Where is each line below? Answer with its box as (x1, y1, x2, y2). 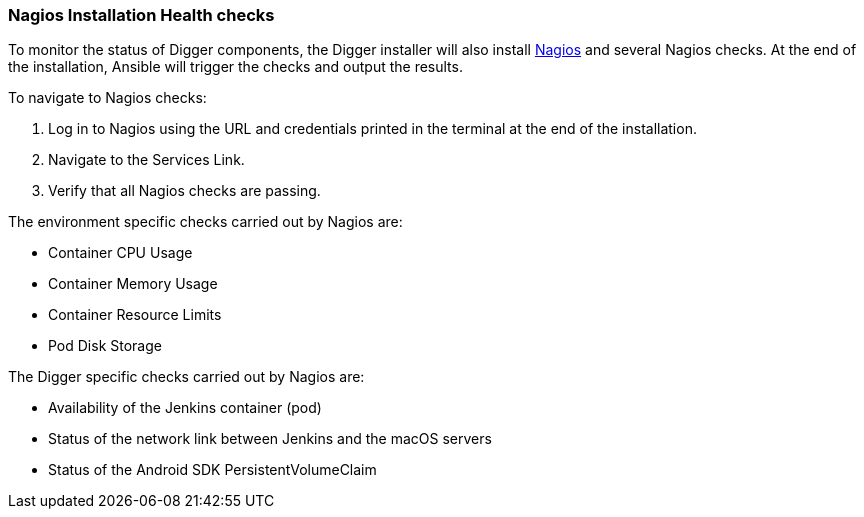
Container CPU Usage (48, 244, 193, 262)
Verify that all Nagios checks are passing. (48, 182, 321, 200)
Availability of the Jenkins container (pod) (48, 399, 322, 417)
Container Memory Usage (48, 275, 218, 293)
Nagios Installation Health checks (8, 5, 275, 25)
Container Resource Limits (48, 306, 222, 324)
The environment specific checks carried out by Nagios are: (8, 213, 403, 231)
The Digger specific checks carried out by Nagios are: (8, 368, 365, 386)
